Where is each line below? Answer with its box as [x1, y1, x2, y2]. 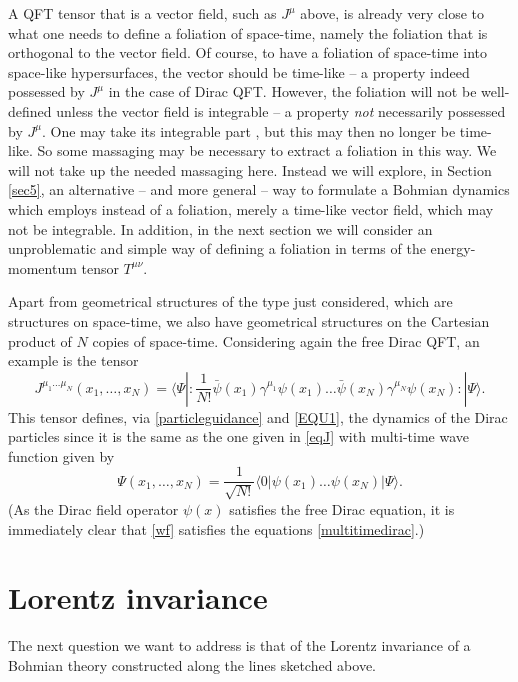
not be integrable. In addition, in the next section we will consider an [8, 218, 433, 239]
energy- [430, 238, 476, 259]
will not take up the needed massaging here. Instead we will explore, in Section [8, 159, 492, 180]
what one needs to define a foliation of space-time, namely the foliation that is [8, 22, 488, 43]
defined [8, 100, 52, 121]
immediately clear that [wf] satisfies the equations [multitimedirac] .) [8, 518, 425, 539]
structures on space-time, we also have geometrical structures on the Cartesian [8, 310, 490, 331]
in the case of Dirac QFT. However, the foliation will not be [108, 81, 477, 102]
